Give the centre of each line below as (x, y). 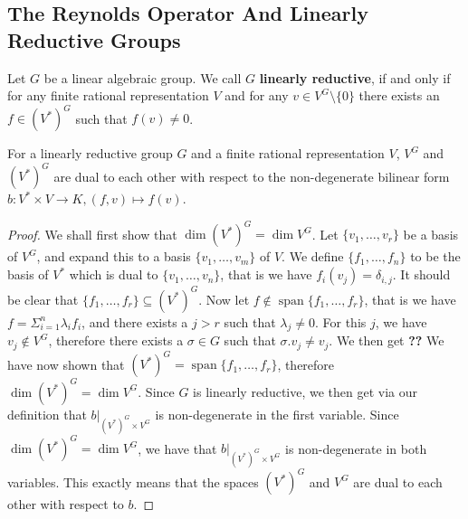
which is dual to (114, 274)
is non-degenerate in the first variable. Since (277, 414)
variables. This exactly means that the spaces (133, 481)
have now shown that (66, 364)
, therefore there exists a (116, 340)
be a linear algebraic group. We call (143, 77)
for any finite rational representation (108, 95)
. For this (340, 321)
